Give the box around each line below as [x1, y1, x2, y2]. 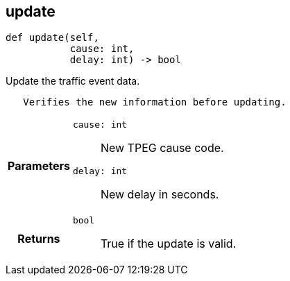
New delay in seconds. [100, 187, 219, 202]
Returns [17, 231, 60, 246]
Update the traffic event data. [6, 75, 140, 87]
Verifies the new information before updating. [23, 96, 287, 108]
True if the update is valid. [100, 237, 237, 251]
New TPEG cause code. [100, 141, 224, 155]
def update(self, [6, 32, 99, 44]
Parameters [8, 159, 70, 173]
